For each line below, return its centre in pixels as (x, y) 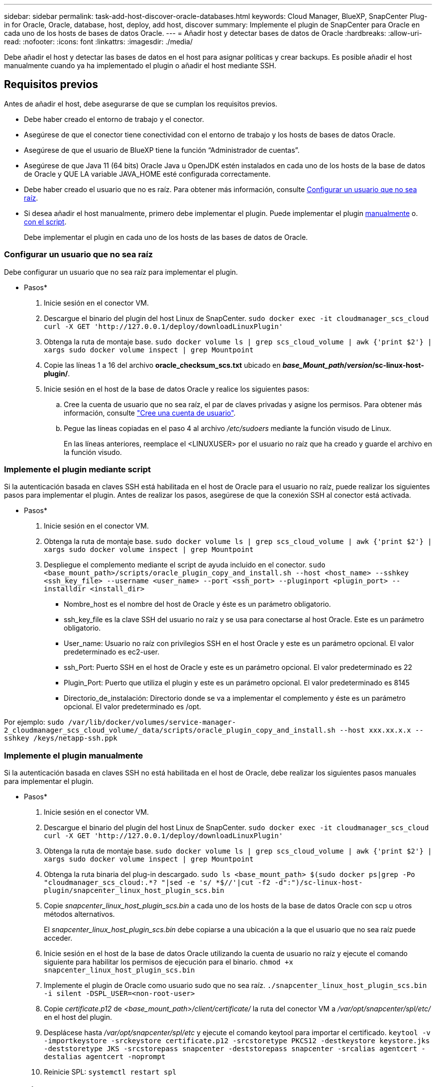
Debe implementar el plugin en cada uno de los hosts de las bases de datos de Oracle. (166, 237)
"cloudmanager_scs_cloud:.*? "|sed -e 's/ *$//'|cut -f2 (157, 883)
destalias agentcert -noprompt (105, 1057)
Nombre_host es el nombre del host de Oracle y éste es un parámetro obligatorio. (197, 604)
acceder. (58, 938)
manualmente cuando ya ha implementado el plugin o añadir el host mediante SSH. (140, 65)
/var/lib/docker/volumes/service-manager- (152, 722)
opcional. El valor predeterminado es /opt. (133, 707)
